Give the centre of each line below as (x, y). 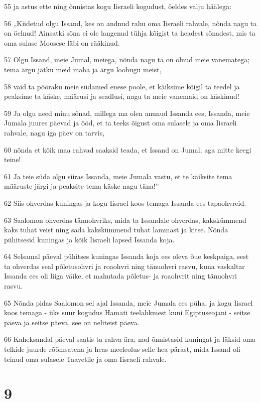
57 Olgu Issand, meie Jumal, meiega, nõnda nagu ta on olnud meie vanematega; (127, 59)
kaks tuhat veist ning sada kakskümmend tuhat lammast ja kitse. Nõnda (116, 230)
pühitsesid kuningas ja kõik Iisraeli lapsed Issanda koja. (89, 239)
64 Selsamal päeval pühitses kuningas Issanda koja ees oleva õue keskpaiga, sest (126, 256)
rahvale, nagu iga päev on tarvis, (54, 132)
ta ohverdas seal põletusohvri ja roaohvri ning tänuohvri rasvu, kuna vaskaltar (124, 266)
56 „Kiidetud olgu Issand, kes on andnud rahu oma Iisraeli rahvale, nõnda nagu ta (130, 23)
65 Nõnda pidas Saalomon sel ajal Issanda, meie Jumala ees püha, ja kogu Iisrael (128, 302)
